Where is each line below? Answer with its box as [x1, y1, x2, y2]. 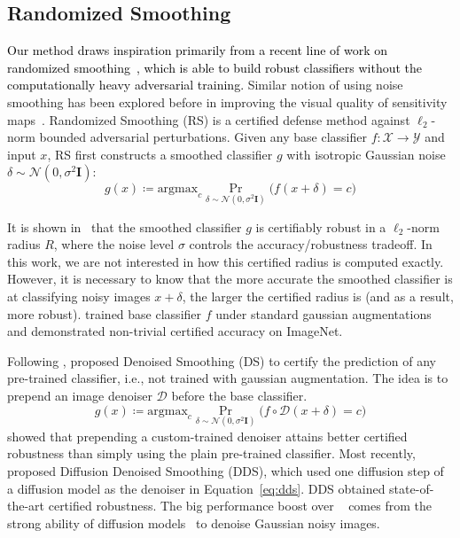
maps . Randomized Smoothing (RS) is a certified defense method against [7, 110, 410, 129]
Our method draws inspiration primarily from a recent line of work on [7, 41, 388, 59]
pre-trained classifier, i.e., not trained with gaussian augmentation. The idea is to [7, 369, 448, 387]
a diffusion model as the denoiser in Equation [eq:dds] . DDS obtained [7, 479, 386, 497]
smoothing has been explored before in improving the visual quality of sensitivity [7, 92, 448, 111]
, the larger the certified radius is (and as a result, [182, 286, 454, 305]
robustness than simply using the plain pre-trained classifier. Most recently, [7, 444, 416, 463]
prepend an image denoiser [7, 386, 152, 404]
